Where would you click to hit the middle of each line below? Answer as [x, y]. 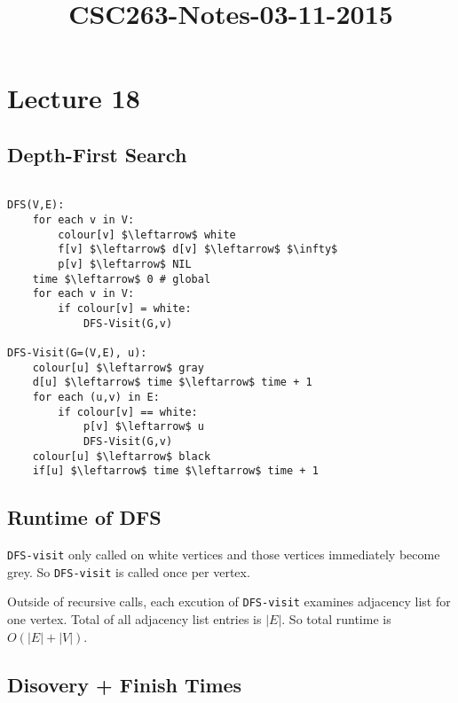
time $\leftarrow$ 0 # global [122, 279]
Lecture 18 [74, 98]
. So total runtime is [336, 619]
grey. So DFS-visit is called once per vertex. [129, 571]
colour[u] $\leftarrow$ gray [118, 367]
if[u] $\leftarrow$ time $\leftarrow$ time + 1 [175, 471]
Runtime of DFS [84, 517]
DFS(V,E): [36, 205]
